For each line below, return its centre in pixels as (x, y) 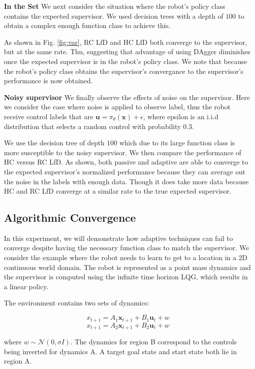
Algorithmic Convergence (70, 218)
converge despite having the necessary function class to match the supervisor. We (127, 248)
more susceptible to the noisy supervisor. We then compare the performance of (123, 152)
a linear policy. (26, 286)
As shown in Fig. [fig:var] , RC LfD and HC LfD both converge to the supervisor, (126, 42)
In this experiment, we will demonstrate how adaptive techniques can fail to (119, 238)
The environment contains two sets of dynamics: (77, 303)
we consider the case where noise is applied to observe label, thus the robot (117, 107)
